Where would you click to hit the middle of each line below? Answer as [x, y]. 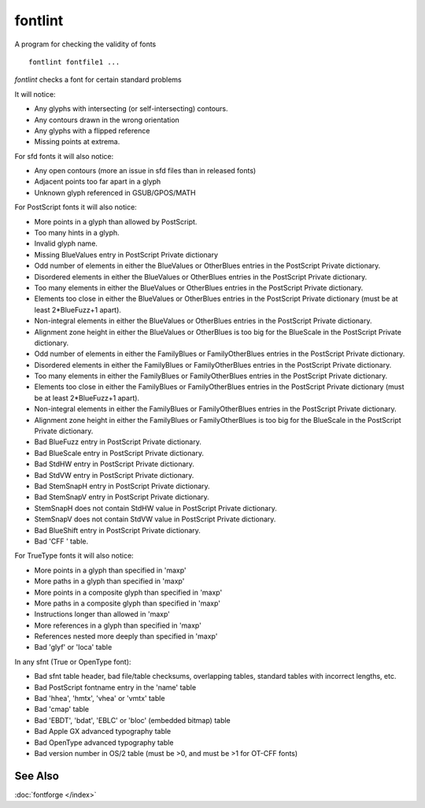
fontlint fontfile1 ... [74, 62]
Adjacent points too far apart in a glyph [98, 182]
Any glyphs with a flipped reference [92, 131]
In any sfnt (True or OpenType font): [73, 662]
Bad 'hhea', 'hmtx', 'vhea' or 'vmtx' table [100, 699]
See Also [37, 776]
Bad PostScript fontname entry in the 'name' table [115, 687]
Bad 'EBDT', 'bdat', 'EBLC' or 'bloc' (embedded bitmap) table [133, 720]
